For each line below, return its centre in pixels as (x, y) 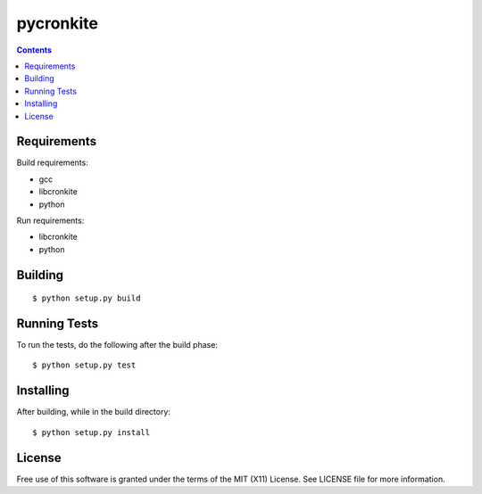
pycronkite (57, 23)
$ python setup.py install (91, 432)
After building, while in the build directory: (94, 412)
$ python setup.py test (84, 365)
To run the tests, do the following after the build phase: (117, 345)
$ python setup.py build (87, 298)
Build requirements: (52, 163)
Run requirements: (50, 220)
